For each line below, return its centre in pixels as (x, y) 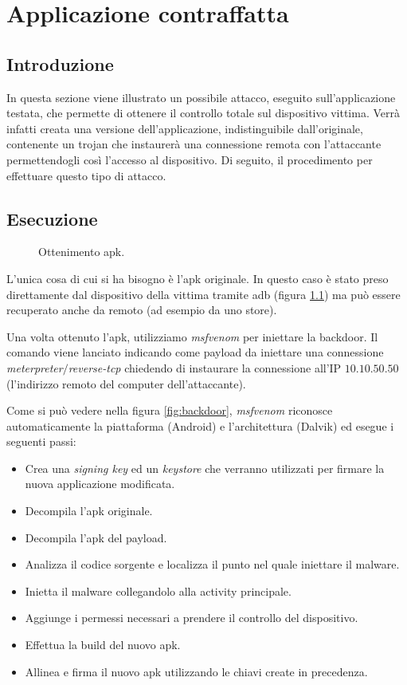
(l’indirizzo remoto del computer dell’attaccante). (126, 383)
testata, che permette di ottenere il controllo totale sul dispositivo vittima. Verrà (203, 113)
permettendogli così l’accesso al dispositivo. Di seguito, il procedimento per (190, 159)
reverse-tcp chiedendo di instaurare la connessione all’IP (205, 367)
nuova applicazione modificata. (100, 484)
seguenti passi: (41, 441)
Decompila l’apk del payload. (96, 537)
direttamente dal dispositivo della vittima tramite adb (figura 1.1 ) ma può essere (203, 294)
